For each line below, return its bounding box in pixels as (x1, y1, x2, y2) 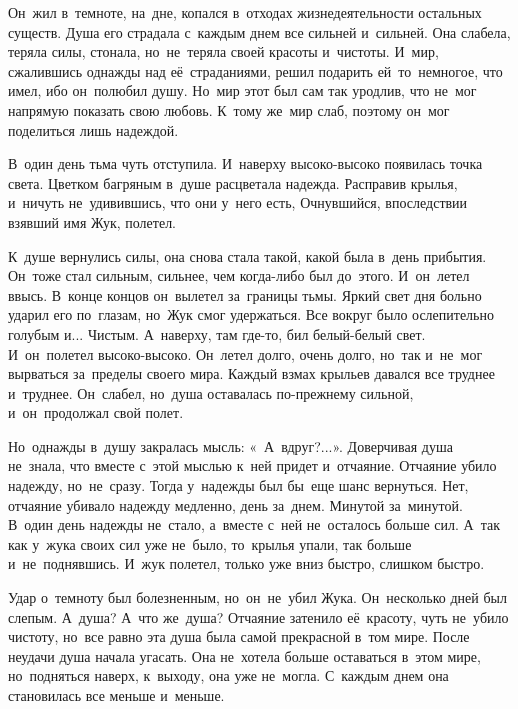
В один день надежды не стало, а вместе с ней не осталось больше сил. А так (8, 514, 500, 535)
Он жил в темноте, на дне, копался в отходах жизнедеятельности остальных (8, 2, 482, 22)
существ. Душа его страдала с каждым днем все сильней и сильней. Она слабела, (8, 21, 511, 42)
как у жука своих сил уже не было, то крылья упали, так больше (8, 533, 412, 554)
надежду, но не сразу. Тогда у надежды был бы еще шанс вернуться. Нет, (8, 475, 469, 496)
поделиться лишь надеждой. (8, 119, 179, 140)
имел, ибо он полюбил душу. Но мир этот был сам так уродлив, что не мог (8, 80, 477, 101)
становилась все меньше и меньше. (8, 685, 225, 705)
